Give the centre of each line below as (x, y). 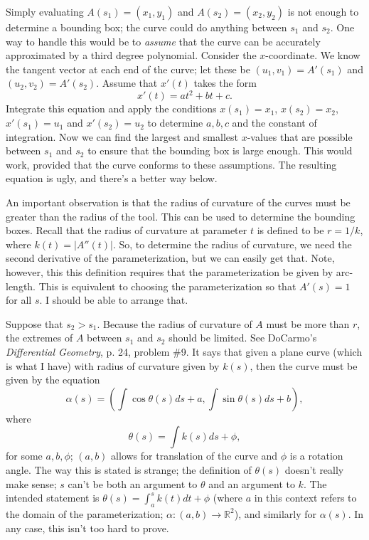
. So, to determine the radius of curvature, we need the (232, 244)
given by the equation (53, 380)
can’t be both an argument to (133, 483)
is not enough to (323, 11)
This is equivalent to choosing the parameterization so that (167, 286)
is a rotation (316, 456)
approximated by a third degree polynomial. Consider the (131, 55)
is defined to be (290, 230)
